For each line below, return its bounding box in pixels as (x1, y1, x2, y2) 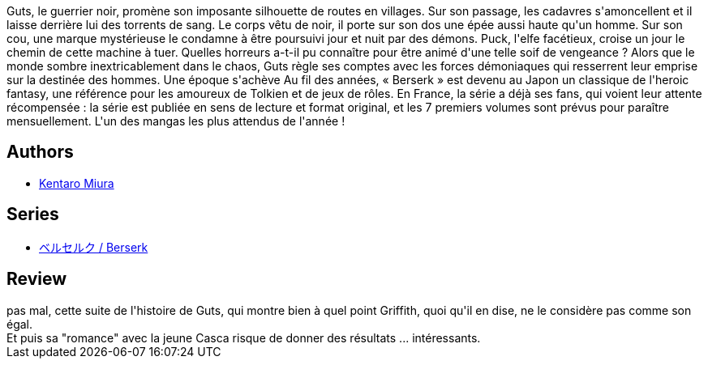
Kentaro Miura (39, 176, 114, 190)
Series (6, 204, 59, 225)
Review (6, 269, 67, 290)
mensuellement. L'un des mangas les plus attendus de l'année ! (6, 114, 345, 128)
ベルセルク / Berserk (39, 240, 148, 254)
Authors (6, 142, 74, 163)
